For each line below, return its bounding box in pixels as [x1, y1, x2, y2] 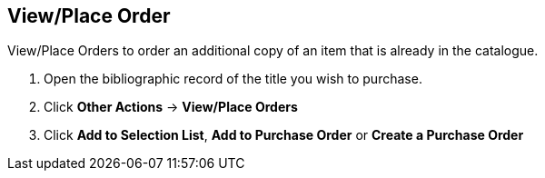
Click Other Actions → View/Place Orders [44, 99, 298, 115]
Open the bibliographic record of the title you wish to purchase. [44, 71, 422, 87]
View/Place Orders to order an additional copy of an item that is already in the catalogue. [7, 43, 539, 59]
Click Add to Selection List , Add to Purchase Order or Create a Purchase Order [44, 127, 524, 143]
